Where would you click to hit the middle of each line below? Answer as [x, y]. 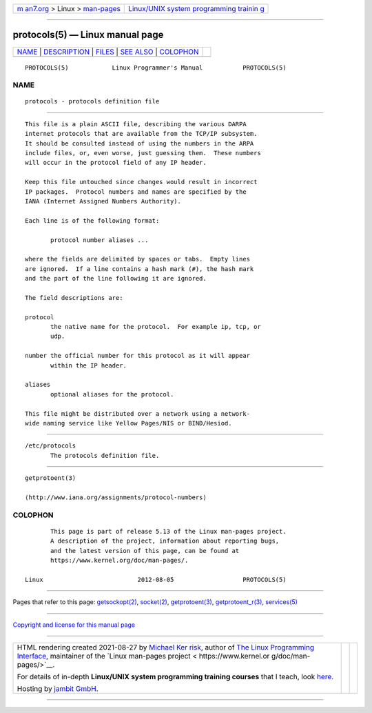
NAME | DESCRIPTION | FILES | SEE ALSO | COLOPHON [108, 52]
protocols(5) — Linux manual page [88, 35]
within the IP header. [89, 365]
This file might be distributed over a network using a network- [138, 413]
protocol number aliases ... [100, 240]
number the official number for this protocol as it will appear [138, 356]
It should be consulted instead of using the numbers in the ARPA [139, 143]
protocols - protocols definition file [92, 101]
